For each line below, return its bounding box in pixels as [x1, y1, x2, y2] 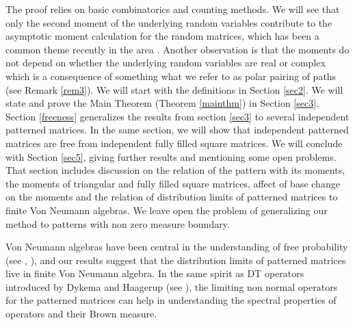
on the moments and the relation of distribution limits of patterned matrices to [5, 190, 338, 204]
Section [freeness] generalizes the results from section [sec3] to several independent [5, 109, 350, 123]
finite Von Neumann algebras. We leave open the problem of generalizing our [5, 203, 328, 217]
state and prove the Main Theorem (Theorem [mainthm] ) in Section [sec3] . [5, 96, 319, 110]
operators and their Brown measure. [5, 307, 157, 321]
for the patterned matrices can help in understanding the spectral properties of [5, 293, 337, 307]
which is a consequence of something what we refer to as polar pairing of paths [5, 68, 337, 83]
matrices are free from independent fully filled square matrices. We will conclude [5, 135, 343, 150]
